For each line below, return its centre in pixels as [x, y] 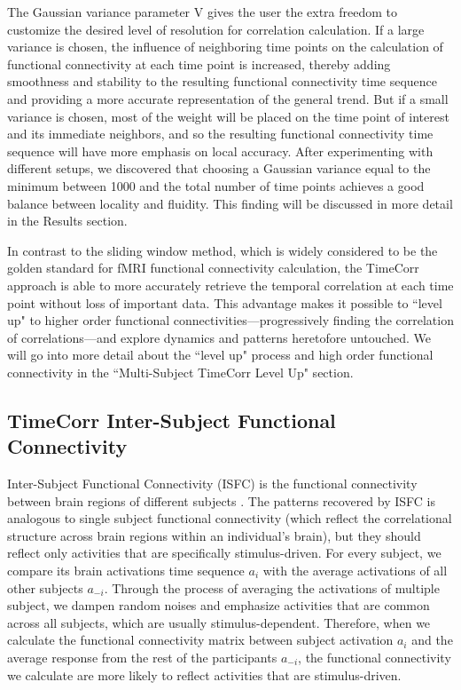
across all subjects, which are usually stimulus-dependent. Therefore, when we [219, 622]
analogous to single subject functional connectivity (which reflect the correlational [230, 518]
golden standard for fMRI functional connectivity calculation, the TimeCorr [213, 268]
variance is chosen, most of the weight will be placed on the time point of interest [228, 116]
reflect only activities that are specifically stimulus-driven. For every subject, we [224, 553]
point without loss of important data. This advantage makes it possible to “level [225, 302]
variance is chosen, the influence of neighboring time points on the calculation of [225, 47]
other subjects [45, 587]
